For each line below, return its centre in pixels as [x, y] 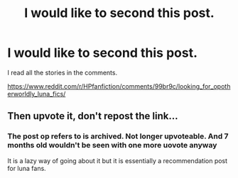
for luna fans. [27, 168]
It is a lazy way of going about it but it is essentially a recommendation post [118, 160]
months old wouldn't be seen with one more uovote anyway [112, 145]
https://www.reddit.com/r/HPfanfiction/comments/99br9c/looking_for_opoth [119, 86]
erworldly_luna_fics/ [37, 94]
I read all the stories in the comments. [63, 72]
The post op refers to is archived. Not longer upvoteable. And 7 [118, 136]
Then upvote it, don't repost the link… [93, 116]
